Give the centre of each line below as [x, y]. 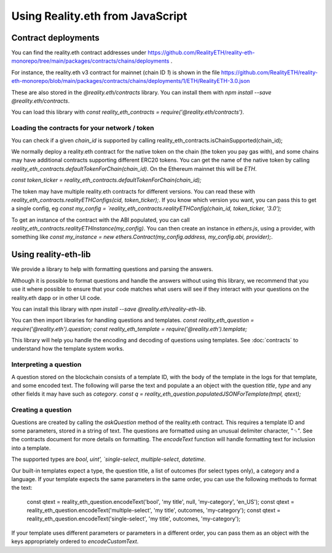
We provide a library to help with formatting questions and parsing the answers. [112, 269]
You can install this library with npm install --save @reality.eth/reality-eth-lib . [109, 309]
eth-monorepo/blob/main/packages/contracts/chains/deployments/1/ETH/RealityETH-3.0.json [131, 81]
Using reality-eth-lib [51, 255]
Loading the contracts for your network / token [83, 128]
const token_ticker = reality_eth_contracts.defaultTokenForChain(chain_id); [106, 180]
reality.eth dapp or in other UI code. [56, 297]
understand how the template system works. [68, 349]
